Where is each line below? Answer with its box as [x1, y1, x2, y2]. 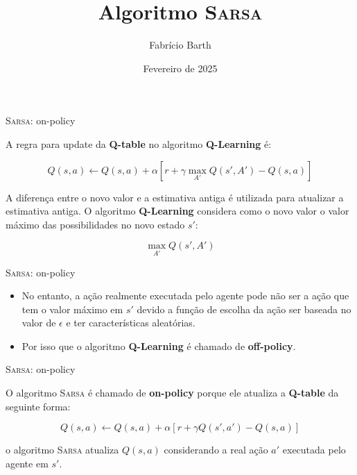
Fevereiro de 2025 [143, 60, 218, 75]
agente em [6, 456, 49, 470]
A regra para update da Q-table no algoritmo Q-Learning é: [6, 136, 272, 151]
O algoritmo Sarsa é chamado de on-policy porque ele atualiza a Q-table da [6, 385, 339, 400]
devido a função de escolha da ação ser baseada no [137, 301, 351, 316]
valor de [21, 315, 56, 330]
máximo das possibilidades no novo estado [6, 217, 185, 231]
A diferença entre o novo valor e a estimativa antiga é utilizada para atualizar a [6, 190, 344, 204]
